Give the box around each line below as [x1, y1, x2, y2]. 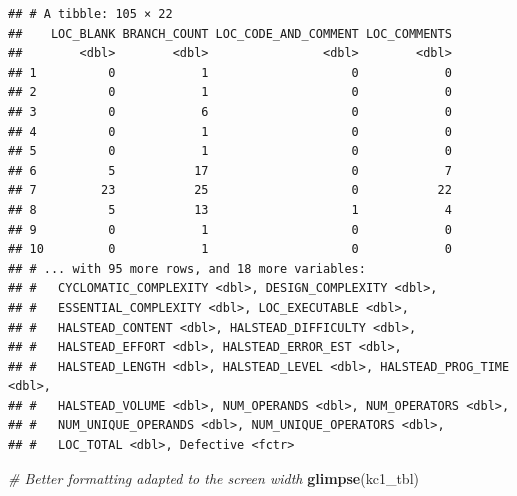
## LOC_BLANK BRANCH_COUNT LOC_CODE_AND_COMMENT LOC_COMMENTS [8, 26, 452, 41]
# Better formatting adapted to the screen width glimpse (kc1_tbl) [8, 467, 419, 488]
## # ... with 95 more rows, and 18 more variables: [8, 261, 366, 276]
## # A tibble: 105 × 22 [8, 7, 173, 21]
